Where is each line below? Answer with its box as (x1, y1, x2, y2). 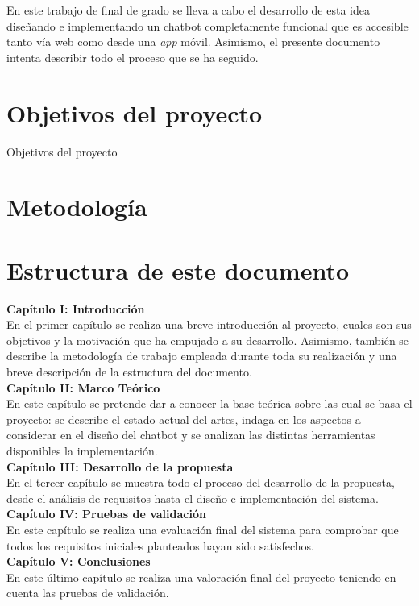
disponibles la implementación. (6, 442, 158, 459)
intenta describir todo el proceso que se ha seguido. (6, 48, 259, 65)
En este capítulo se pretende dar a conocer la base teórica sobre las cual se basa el (6, 395, 413, 412)
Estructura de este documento (6, 253, 350, 286)
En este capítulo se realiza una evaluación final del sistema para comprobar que (6, 521, 399, 538)
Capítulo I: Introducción (6, 300, 145, 317)
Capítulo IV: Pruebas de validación (6, 505, 206, 522)
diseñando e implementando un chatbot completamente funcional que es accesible (6, 17, 409, 34)
